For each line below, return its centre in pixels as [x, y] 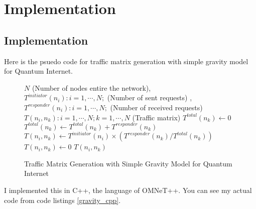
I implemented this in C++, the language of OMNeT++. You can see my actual [128, 190]
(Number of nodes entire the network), [91, 87]
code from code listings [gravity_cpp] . [62, 200]
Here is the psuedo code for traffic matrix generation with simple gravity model [126, 61]
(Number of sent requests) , [150, 97]
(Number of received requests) [156, 107]
